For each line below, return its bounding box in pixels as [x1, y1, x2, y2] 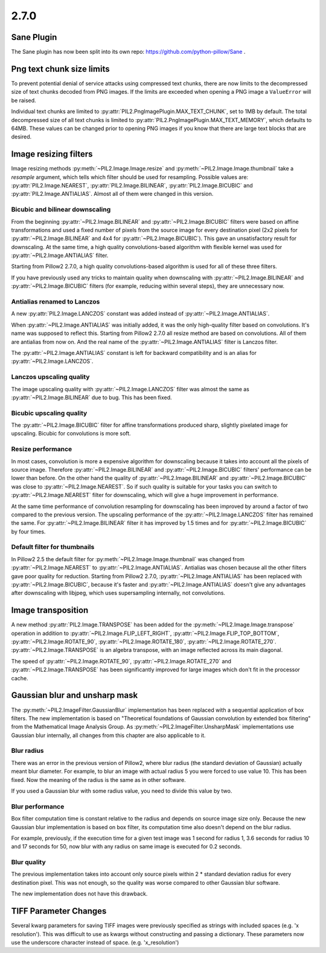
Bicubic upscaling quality [11, 409, 88, 417]
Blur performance [11, 802, 65, 810]
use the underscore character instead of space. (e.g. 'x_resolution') [11, 938, 179, 946]
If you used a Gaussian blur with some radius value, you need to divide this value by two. [11, 787, 232, 795]
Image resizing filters [11, 149, 93, 160]
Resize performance [11, 445, 72, 454]
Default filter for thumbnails [11, 543, 95, 551]
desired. [11, 133, 32, 140]
